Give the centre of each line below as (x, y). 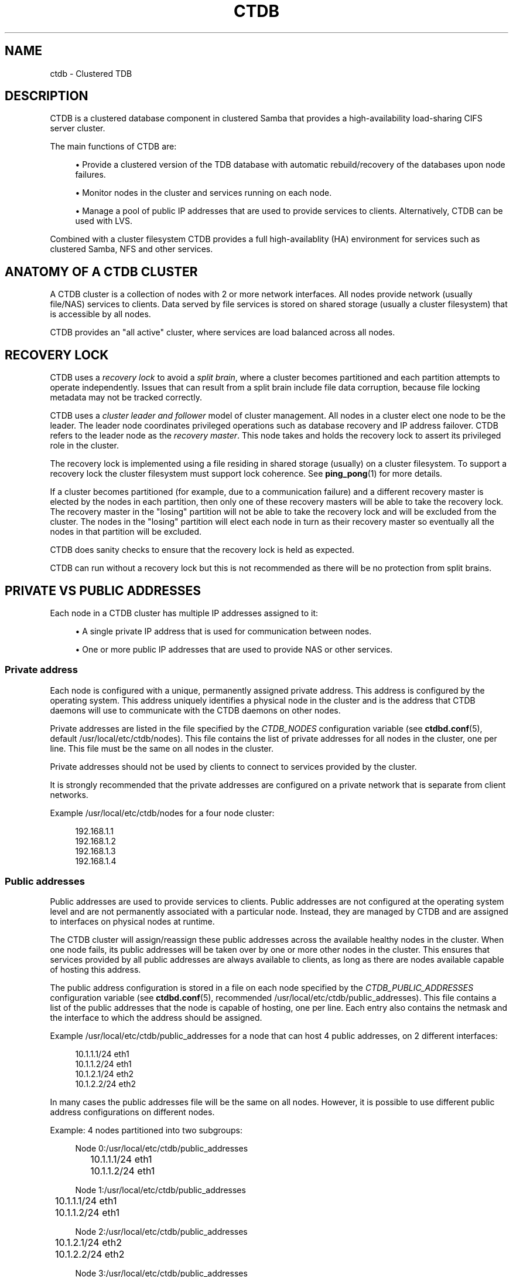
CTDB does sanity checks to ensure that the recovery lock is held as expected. (202, 550)
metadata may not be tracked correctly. (126, 398)
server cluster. (78, 128)
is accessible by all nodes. (100, 314)
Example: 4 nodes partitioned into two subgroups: (146, 1130)
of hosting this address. (95, 970)
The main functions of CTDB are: (113, 147)
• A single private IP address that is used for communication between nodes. (223, 631)
